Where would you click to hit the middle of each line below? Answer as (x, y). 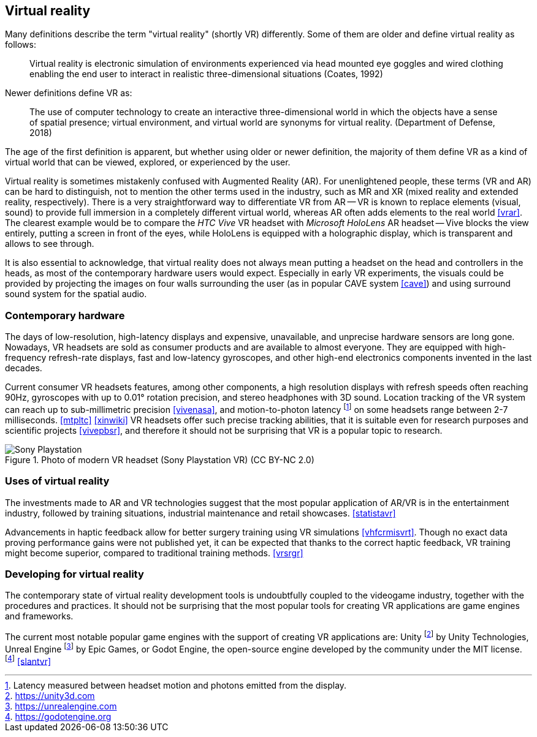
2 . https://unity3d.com (50, 696)
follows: (21, 45)
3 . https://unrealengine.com (61, 706)
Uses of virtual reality (57, 481)
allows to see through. (50, 244)
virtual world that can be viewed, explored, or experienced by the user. (148, 162)
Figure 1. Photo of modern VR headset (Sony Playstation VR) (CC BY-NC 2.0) (160, 459)
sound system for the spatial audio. (76, 294)
